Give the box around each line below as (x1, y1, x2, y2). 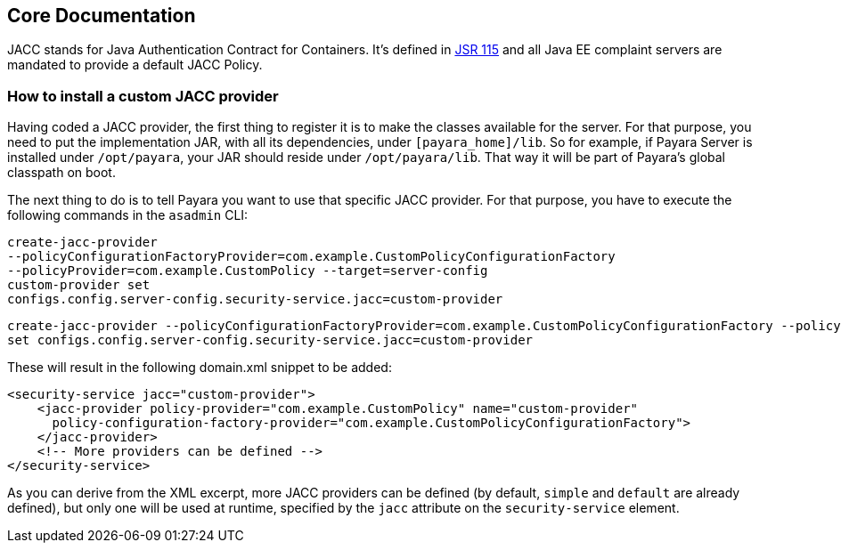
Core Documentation (7, 4, 196, 27)
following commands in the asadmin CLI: (7, 207, 249, 223)
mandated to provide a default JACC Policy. (7, 57, 263, 73)
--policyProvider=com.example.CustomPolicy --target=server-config (7, 263, 488, 279)
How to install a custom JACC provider (7, 86, 279, 105)
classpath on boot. (7, 165, 116, 181)
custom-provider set (7, 278, 151, 293)
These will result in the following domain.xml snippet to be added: (7, 360, 392, 376)
